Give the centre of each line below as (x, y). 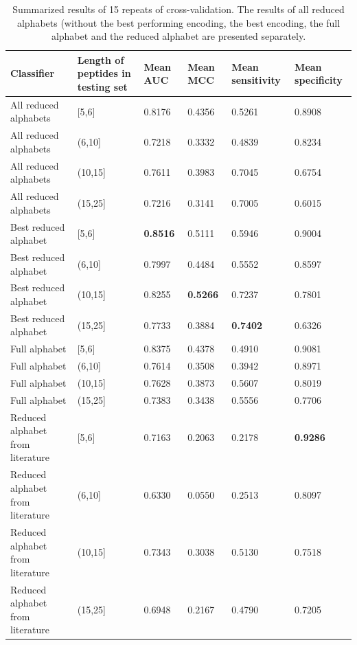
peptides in (104, 73)
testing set (102, 86)
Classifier (33, 73)
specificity (319, 80)
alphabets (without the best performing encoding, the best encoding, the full (178, 22)
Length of (101, 59)
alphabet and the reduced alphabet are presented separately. (178, 36)
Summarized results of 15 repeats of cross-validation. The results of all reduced (178, 9)
